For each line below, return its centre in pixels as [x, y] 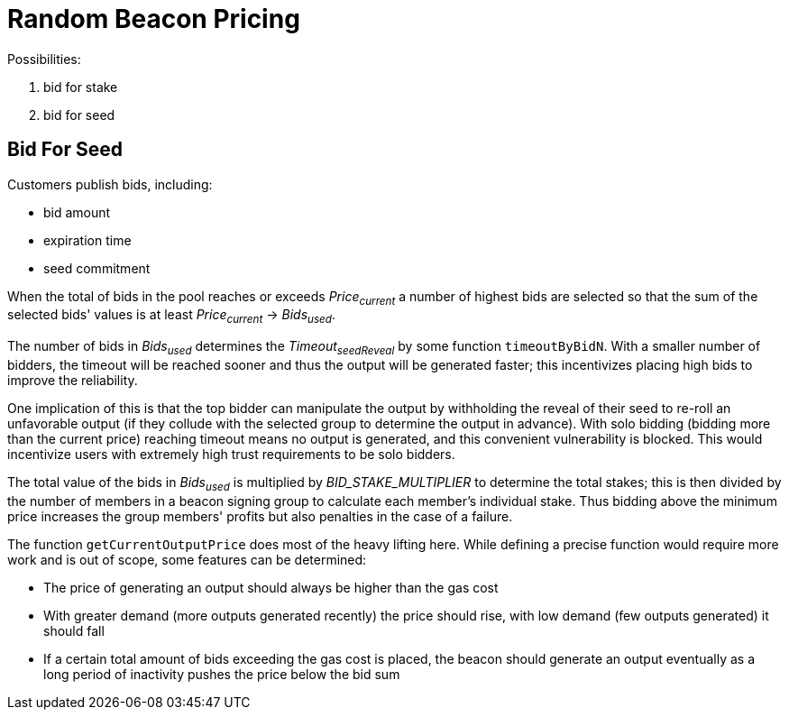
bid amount [77, 212]
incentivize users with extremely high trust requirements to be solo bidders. [231, 454]
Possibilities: [44, 59]
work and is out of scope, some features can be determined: [187, 559]
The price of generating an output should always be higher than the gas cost [271, 587]
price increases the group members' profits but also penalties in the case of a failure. [260, 516]
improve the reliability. [73, 380]
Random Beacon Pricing [154, 19]
